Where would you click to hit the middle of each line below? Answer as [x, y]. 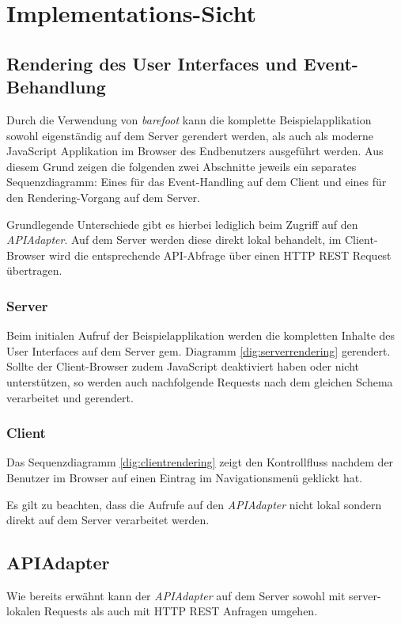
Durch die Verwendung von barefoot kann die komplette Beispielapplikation [189, 119]
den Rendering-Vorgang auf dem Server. [103, 197]
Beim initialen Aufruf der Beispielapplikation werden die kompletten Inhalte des [201, 335]
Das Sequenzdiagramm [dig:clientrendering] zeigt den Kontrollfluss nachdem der [200, 462]
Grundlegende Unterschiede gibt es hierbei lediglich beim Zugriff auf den [182, 224]
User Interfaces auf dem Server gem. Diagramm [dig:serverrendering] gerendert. [199, 350]
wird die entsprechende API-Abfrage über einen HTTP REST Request [220, 255]
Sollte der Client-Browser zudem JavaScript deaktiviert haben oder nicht [183, 366]
